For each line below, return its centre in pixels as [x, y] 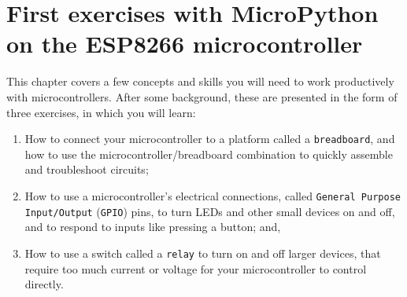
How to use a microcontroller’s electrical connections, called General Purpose [213, 195]
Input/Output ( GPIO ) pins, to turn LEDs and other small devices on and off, [210, 211]
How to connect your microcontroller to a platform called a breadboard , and [210, 139]
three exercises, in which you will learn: [101, 112]
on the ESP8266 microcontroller [185, 44]
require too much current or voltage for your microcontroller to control [196, 268]
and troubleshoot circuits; [87, 169]
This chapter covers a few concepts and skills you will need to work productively [200, 81]
